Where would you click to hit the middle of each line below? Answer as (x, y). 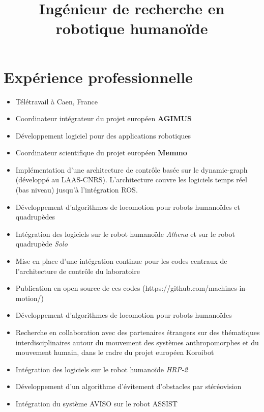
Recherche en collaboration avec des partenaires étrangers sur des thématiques (138, 332)
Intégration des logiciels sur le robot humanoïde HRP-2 (101, 369)
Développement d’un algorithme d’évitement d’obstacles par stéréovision (128, 386)
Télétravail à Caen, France (57, 101)
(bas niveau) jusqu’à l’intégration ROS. (77, 190)
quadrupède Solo (41, 244)
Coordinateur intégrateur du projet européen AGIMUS (104, 118)
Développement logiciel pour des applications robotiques (103, 135)
